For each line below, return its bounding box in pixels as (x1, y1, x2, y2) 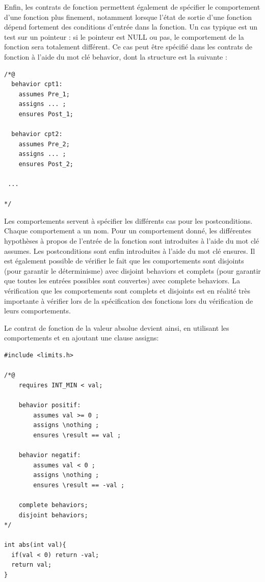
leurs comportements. (4, 305, 71, 316)
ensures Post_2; (18, 160, 74, 168)
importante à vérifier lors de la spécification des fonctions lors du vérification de (4, 295, 253, 306)
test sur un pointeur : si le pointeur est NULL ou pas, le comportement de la (4, 31, 244, 42)
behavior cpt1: (11, 81, 63, 88)
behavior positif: (18, 401, 81, 409)
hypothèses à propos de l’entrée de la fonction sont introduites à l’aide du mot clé (4, 235, 259, 246)
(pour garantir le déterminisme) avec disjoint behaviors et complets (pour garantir (4, 265, 261, 276)
